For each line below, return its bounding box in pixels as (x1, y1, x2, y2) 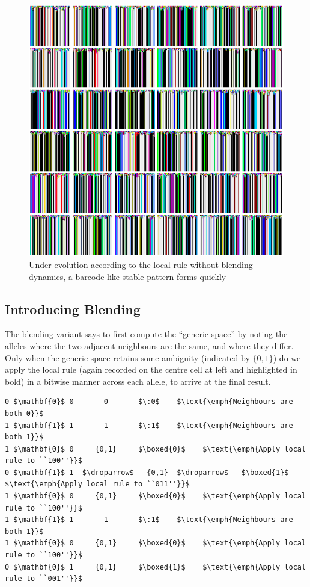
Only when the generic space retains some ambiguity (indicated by (5, 351, 250, 364)
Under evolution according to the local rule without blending (29, 258, 253, 270)
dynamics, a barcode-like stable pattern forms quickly (29, 270, 226, 282)
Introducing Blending (5, 299, 141, 318)
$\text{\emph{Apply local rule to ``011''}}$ (5, 480, 190, 489)
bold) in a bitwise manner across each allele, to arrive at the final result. (5, 374, 271, 387)
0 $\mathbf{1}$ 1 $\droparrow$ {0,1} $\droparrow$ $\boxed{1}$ (5, 468, 289, 477)
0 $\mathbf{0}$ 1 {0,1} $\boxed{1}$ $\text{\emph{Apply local (5, 562, 306, 571)
